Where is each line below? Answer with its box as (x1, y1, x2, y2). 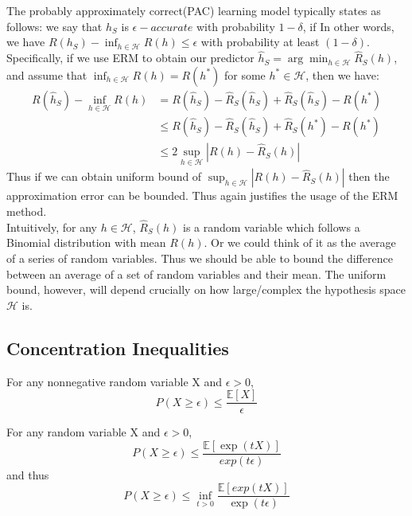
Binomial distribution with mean (6, 234, 166, 251)
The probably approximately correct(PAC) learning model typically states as (6, 2, 381, 18)
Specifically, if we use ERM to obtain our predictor (6, 49, 255, 66)
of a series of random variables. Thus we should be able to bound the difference (6, 249, 393, 266)
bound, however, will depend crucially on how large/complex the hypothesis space (6, 281, 406, 298)
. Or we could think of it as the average (204, 234, 396, 251)
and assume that (6, 66, 87, 83)
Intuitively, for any (6, 218, 98, 235)
